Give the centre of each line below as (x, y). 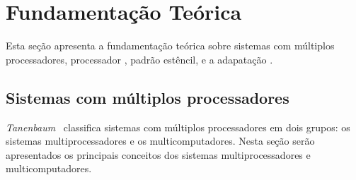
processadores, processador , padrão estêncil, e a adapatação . (139, 59)
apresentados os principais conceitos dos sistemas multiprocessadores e (158, 154)
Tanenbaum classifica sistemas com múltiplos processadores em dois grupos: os (178, 127)
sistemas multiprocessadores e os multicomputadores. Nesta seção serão (160, 141)
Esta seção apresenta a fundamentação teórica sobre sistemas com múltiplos (170, 46)
